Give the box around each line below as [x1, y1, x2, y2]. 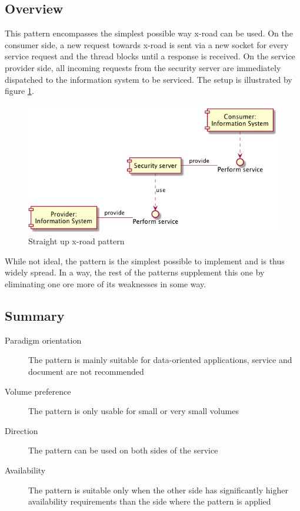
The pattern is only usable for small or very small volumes [28, 405, 239, 417]
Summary [5, 306, 65, 324]
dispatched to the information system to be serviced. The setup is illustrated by [5, 73, 292, 85]
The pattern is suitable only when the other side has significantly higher [28, 483, 288, 496]
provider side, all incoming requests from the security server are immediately [5, 61, 281, 73]
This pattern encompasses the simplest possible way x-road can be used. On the [5, 27, 293, 39]
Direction [5, 424, 38, 436]
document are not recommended [28, 365, 144, 377]
